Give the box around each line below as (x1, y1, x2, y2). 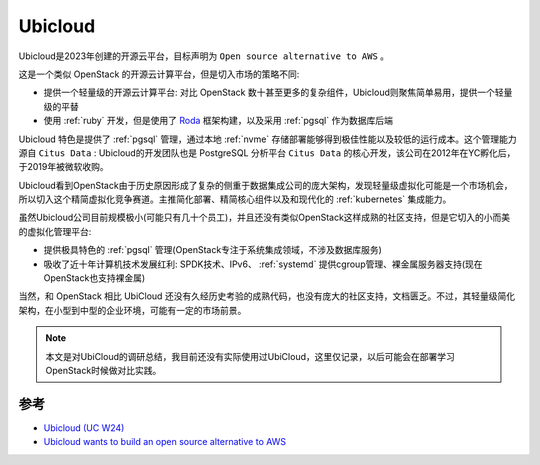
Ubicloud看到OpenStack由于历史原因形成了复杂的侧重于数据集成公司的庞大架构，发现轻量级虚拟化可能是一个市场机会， (18, 179, 513, 191)
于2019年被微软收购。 (18, 161, 109, 173)
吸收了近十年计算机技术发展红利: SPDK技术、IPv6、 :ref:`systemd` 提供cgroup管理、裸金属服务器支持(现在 (43, 258, 484, 270)
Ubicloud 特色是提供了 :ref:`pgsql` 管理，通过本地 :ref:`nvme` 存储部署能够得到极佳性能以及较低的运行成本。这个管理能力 (18, 133, 517, 145)
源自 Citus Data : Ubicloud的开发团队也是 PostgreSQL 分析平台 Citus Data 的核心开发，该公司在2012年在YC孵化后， (18, 146, 516, 159)
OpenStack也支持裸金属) (43, 272, 145, 284)
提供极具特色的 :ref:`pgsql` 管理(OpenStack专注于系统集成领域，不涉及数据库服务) (43, 244, 382, 256)
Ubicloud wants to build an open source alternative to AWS (43, 436, 287, 448)
